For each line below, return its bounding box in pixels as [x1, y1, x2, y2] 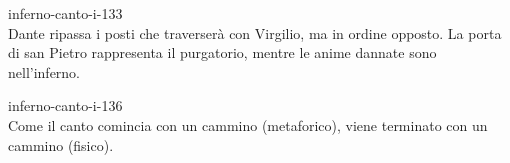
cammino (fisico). [8, 134, 114, 155]
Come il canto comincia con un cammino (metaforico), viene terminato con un [8, 114, 488, 135]
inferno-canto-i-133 [8, 3, 123, 23]
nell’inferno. [8, 61, 81, 82]
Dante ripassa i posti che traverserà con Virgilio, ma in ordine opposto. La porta [8, 22, 502, 43]
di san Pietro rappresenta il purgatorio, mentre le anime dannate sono [8, 42, 437, 63]
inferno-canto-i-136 [8, 95, 123, 116]
